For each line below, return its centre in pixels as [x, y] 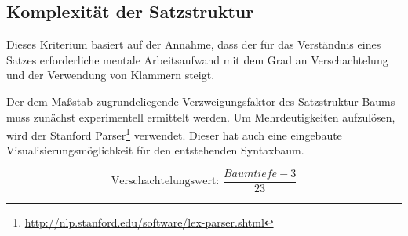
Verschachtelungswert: [165, 182]
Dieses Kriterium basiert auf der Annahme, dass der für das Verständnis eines [194, 44]
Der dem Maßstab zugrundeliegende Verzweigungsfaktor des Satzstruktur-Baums [201, 101]
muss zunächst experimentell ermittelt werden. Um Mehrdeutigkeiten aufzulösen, [201, 116]
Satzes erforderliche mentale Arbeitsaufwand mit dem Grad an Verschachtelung [197, 59]
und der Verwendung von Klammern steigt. [111, 75]
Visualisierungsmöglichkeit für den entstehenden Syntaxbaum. [155, 150]
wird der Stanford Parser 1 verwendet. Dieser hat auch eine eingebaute [174, 134]
